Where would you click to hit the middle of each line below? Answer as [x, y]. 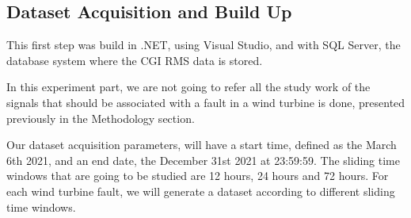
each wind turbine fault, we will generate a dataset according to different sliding [201, 191]
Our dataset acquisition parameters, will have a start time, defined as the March [202, 145]
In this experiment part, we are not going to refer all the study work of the [188, 87]
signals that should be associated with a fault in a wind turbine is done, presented [206, 102]
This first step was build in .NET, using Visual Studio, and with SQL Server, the [204, 45]
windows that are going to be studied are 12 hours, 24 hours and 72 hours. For [198, 176]
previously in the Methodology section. [101, 118]
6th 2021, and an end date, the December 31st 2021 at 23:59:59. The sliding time [203, 160]
